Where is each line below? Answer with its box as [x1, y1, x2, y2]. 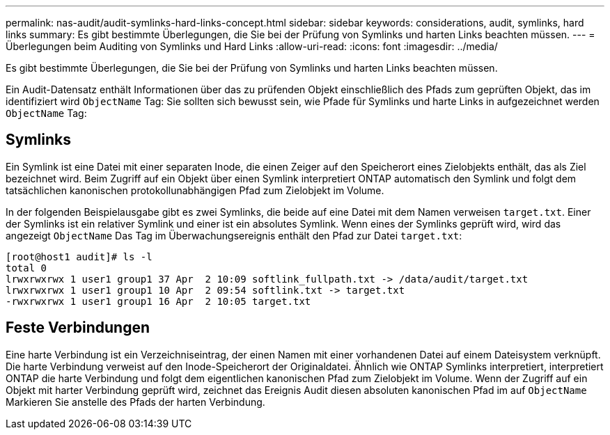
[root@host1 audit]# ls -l [6, 251, 152, 262]
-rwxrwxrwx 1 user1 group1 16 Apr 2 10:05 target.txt [6, 295, 311, 307]
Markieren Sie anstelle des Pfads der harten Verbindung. [6, 395, 265, 408]
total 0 [6, 262, 47, 274]
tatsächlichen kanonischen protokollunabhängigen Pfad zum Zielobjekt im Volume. [6, 184, 384, 196]
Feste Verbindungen [6, 319, 150, 337]
